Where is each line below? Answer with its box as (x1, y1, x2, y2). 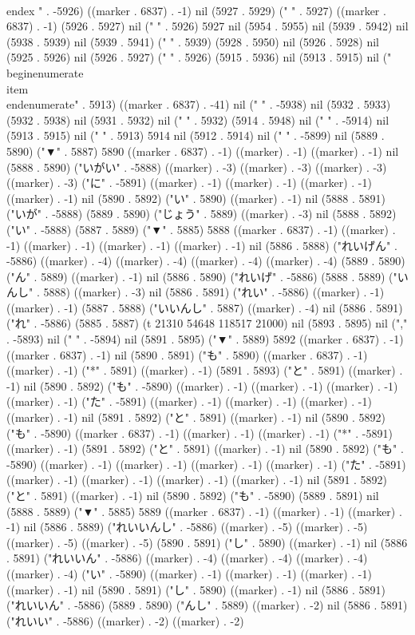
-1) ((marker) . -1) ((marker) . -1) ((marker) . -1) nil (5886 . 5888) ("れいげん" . (6, 236, 397, 253)
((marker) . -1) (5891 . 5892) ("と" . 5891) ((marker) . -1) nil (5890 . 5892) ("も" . (6, 440, 404, 457)
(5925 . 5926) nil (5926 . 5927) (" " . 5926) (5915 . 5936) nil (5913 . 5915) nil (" (6, 49, 392, 65)
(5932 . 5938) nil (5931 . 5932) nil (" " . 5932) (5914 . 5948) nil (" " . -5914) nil (6, 111, 389, 128)
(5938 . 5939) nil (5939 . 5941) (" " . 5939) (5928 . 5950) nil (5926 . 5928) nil (6, 33, 380, 50)
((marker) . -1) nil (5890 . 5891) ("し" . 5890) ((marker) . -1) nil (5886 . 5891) (6, 581, 385, 597)
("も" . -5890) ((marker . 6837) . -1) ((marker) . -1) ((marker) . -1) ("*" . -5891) (6, 424, 393, 441)
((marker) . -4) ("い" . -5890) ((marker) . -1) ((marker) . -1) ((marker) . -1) (6, 565, 372, 581)
